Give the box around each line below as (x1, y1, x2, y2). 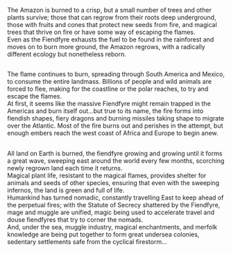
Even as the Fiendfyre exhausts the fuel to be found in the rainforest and (7, 35, 214, 44)
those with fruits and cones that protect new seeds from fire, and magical (7, 21, 217, 28)
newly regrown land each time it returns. (7, 164, 123, 172)
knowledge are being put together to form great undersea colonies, (7, 230, 200, 238)
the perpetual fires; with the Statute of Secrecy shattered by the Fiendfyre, (7, 200, 221, 209)
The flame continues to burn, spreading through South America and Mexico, (7, 70, 225, 78)
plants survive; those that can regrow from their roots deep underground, (7, 13, 216, 21)
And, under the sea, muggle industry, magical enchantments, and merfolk (7, 223, 217, 231)
